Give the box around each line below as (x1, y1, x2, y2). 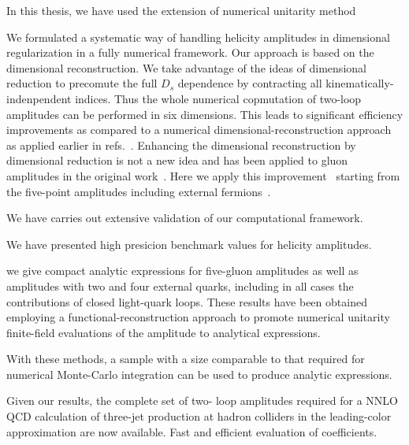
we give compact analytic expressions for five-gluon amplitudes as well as (6, 262, 359, 279)
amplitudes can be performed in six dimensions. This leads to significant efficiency (6, 106, 403, 122)
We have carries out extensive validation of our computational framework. (6, 210, 363, 226)
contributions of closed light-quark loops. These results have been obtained (6, 293, 367, 310)
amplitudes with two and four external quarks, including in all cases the (6, 277, 354, 294)
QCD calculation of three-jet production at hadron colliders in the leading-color (6, 408, 392, 425)
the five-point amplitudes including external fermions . (6, 183, 271, 199)
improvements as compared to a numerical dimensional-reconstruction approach (6, 121, 392, 138)
